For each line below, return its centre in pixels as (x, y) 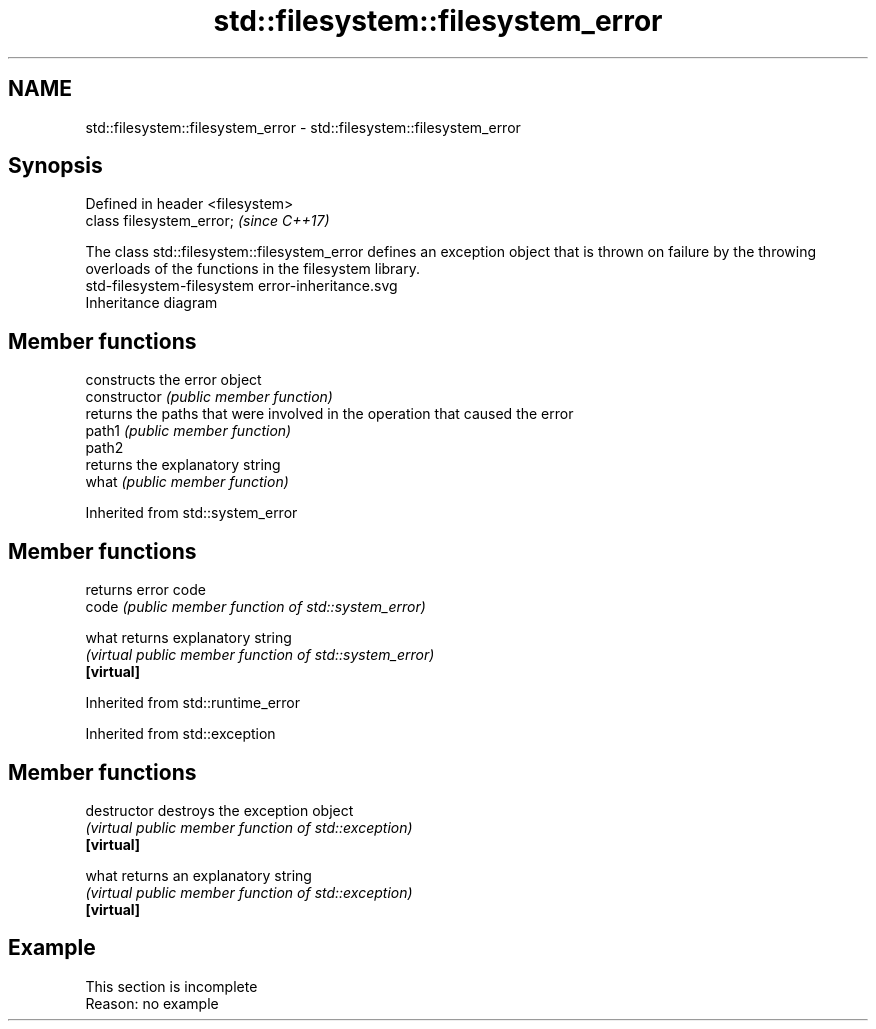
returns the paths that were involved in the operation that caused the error (329, 414)
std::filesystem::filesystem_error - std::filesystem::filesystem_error (303, 127)
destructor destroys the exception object (219, 810)
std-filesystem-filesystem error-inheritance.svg (241, 286)
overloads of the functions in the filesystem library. (253, 269)
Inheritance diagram (151, 303)
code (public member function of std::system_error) (255, 607)
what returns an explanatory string (198, 875)
